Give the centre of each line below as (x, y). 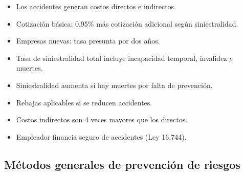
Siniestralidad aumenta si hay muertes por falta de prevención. (114, 85)
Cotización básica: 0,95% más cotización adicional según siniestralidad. (127, 23)
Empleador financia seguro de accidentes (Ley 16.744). (101, 136)
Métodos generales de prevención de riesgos (122, 164)
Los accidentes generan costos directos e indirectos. (96, 6)
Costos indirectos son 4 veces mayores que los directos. (102, 119)
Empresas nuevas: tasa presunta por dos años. (88, 41)
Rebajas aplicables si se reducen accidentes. (84, 102)
